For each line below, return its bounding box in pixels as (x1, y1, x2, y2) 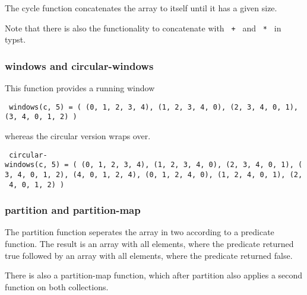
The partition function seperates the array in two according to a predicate (5, 226, 274, 238)
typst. (5, 33, 26, 46)
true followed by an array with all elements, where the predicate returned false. (5, 249, 293, 261)
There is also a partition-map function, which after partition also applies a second (5, 269, 303, 281)
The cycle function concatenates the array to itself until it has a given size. (5, 2, 277, 14)
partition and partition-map (5, 203, 141, 217)
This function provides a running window (5, 82, 155, 94)
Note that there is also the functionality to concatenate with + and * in (5, 21, 281, 34)
